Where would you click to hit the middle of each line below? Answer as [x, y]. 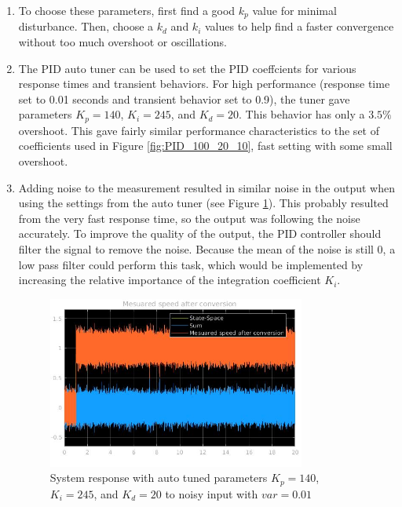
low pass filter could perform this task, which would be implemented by [191, 264]
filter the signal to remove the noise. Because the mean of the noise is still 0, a [207, 249]
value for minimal [294, 10]
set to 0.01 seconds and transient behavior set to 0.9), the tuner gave [184, 98]
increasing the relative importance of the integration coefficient [170, 280]
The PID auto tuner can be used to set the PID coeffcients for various [187, 68]
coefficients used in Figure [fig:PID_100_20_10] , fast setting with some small [205, 146]
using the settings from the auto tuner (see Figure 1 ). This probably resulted [203, 203]
